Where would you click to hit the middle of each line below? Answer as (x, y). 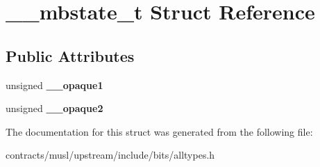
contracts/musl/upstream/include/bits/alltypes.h (110, 155)
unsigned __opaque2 (54, 108)
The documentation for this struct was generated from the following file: (159, 131)
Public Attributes (70, 55)
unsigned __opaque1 (54, 85)
